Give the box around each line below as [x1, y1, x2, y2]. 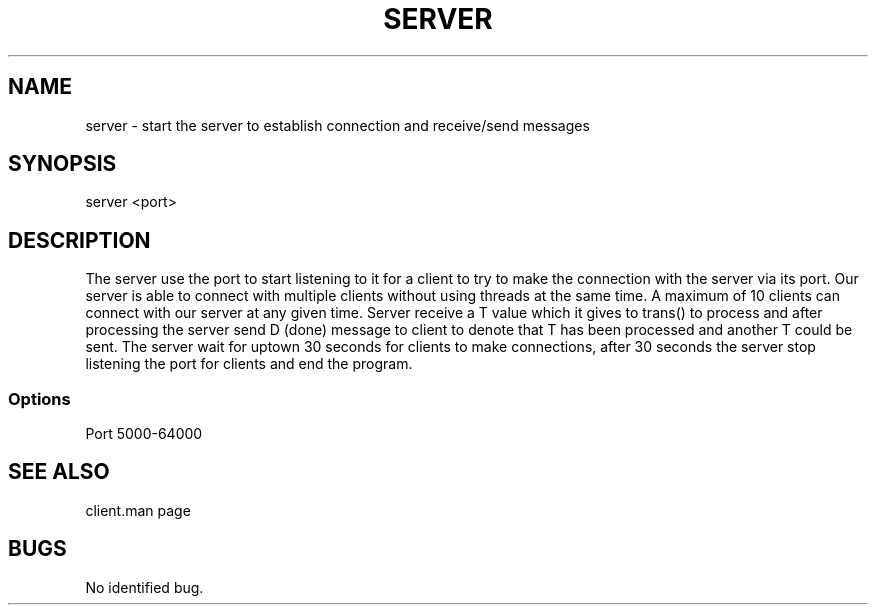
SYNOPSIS [8, 151, 117, 177]
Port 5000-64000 [85, 425, 203, 443]
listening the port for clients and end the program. [85, 355, 413, 373]
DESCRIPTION [8, 227, 151, 253]
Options [8, 388, 71, 409]
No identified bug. [85, 578, 204, 596]
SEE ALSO [8, 459, 110, 485]
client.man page [85, 501, 191, 519]
